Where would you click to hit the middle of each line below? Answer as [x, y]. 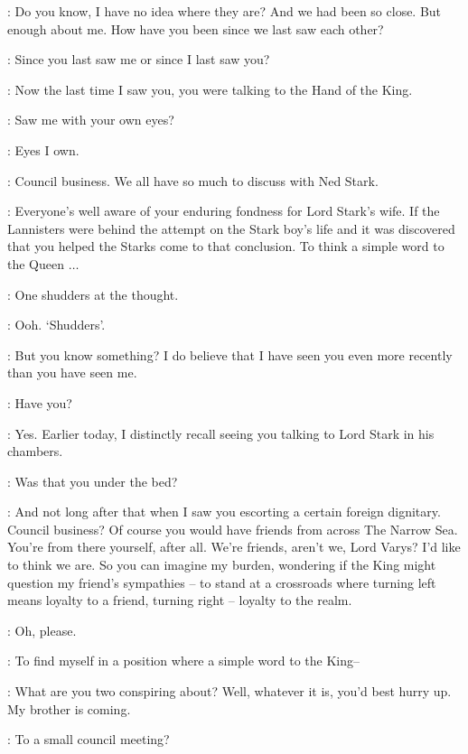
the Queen [36, 263]
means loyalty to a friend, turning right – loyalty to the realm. [180, 600]
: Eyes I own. [43, 149]
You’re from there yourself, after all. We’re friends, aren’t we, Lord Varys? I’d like [234, 547]
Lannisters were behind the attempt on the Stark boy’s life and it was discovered [231, 228]
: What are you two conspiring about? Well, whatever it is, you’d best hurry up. [229, 691]
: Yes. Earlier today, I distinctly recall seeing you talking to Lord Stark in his [221, 433]
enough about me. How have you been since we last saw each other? [196, 28]
